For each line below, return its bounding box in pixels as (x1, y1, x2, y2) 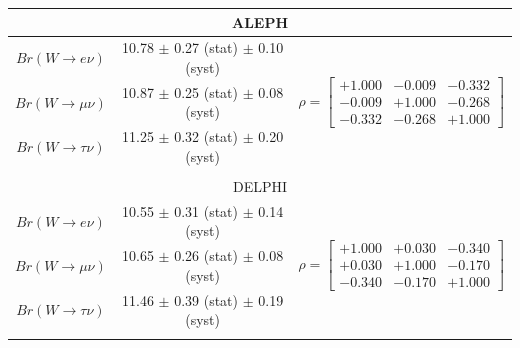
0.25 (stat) (174, 81, 239, 102)
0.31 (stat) (174, 200, 239, 221)
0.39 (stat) (174, 289, 239, 310)
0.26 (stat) (174, 245, 239, 266)
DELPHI (232, 175, 288, 196)
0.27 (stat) (174, 37, 239, 58)
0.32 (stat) (174, 126, 239, 147)
